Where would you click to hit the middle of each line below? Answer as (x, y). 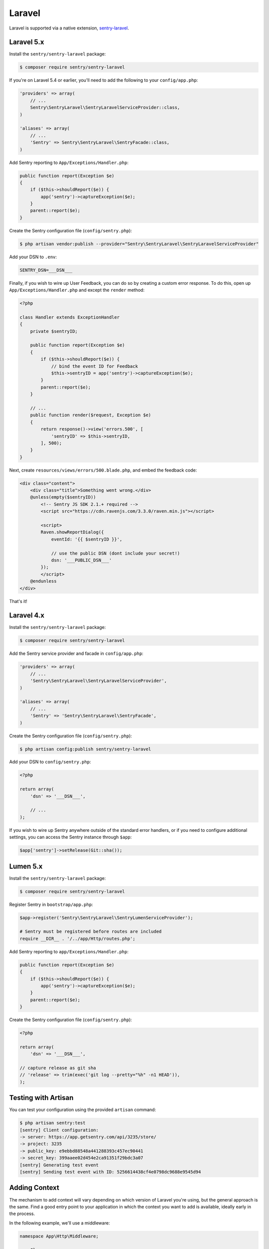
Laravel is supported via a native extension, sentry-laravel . (69, 28)
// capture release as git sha (58, 1068)
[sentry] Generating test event (59, 1165)
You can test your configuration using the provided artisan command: (83, 1110)
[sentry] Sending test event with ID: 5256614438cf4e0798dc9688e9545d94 (110, 1172)
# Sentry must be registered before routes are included (91, 932)
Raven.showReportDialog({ (72, 532)
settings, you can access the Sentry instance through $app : (70, 837)
